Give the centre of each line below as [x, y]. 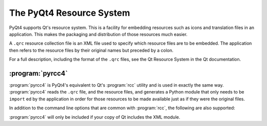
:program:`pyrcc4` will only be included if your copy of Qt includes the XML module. [95, 117]
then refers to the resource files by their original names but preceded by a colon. [91, 50]
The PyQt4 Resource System [70, 13]
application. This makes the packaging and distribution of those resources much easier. [98, 34]
